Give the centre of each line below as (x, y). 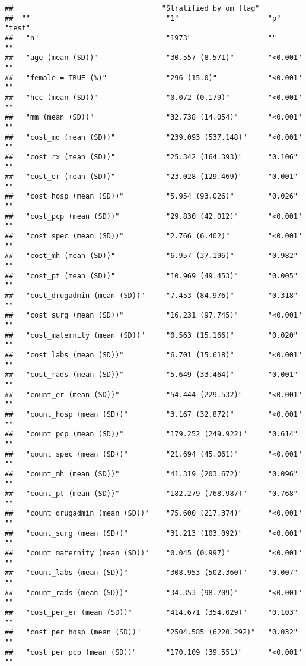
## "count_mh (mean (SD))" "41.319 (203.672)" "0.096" (151, 474)
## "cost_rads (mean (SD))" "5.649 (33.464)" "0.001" (151, 375)
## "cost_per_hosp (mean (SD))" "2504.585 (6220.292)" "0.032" (151, 632)
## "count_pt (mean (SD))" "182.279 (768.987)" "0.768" (151, 494)
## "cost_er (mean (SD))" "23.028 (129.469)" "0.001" (151, 177)
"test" (17, 28)
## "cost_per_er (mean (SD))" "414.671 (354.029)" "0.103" (151, 613)
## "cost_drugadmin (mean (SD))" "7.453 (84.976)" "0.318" (151, 296)
